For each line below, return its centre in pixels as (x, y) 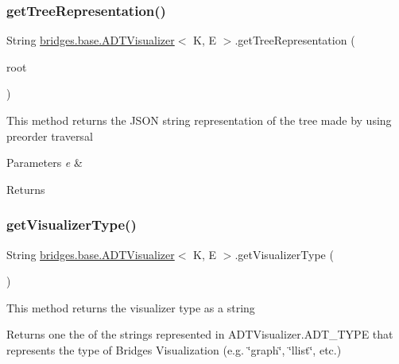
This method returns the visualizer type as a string (131, 307)
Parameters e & (45, 163)
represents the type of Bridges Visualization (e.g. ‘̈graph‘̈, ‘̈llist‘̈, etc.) (174, 349)
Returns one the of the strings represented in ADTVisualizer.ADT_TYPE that (200, 334)
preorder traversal (50, 136)
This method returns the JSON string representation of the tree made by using (199, 120)
